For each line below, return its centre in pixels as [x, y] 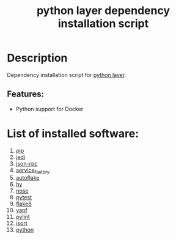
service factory [33, 171]
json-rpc [27, 163]
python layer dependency [103, 11]
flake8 [24, 204]
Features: [26, 94]
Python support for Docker [50, 109]
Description [37, 58]
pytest [24, 197]
